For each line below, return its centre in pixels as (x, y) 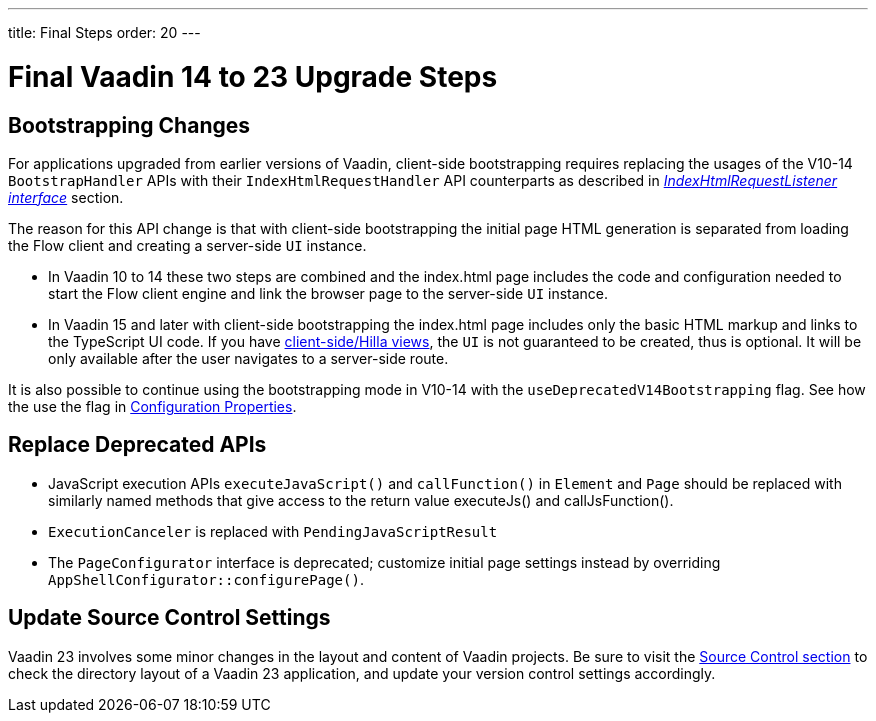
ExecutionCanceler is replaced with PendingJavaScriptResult (273, 531)
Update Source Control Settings (169, 618)
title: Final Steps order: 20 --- (104, 32)
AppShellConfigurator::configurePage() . (206, 579)
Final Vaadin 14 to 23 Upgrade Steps (253, 76)
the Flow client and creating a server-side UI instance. (187, 245)
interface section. (66, 197)
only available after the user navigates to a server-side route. (248, 358)
